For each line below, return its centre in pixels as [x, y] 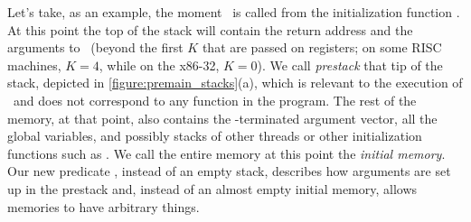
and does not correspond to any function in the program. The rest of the [215, 100]
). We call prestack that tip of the [350, 65]
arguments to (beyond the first [95, 47]
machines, [34, 65]
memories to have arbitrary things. [104, 206]
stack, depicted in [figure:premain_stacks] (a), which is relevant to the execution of [235, 83]
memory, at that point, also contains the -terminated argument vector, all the [222, 118]
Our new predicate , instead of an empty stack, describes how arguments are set [229, 171]
